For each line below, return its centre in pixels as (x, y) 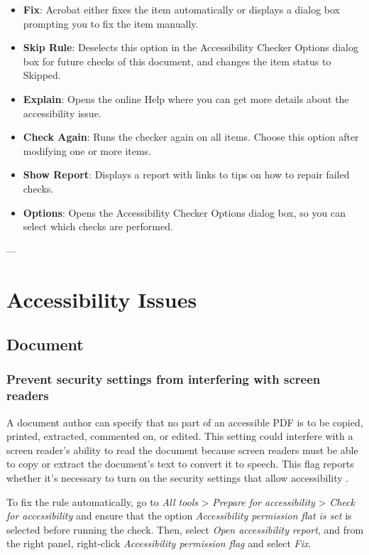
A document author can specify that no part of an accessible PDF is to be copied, (185, 422)
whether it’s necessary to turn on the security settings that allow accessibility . (178, 477)
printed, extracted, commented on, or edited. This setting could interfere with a (180, 436)
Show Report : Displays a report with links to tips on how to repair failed (186, 174)
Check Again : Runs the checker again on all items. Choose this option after (191, 137)
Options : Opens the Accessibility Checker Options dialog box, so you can (184, 212)
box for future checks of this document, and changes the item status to (177, 61)
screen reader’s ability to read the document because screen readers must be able (182, 449)
